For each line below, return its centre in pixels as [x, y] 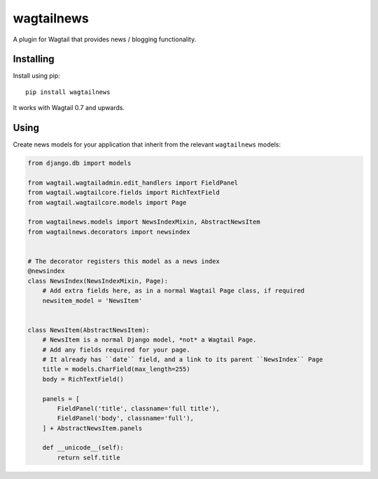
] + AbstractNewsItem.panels [92, 428]
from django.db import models [79, 163]
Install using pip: [37, 76]
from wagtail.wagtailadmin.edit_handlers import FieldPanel [133, 183]
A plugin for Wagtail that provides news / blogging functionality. [105, 39]
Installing [34, 59]
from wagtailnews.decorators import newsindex [109, 232]
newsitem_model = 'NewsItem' [92, 301]
